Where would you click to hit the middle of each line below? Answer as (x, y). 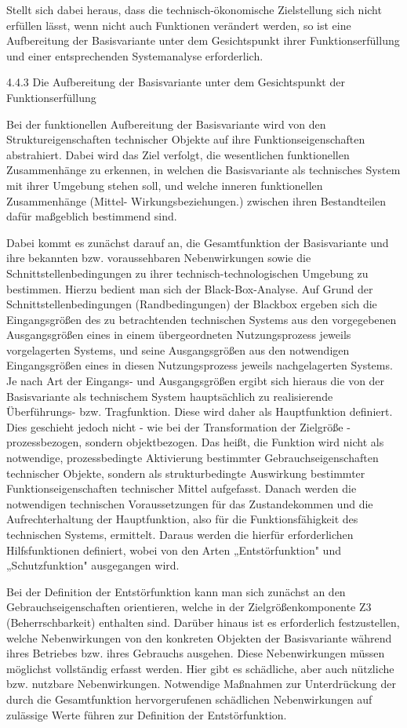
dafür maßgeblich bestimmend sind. (92, 216)
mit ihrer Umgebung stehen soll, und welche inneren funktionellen (165, 185)
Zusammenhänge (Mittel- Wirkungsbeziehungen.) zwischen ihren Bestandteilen (196, 200)
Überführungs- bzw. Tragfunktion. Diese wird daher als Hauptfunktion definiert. (200, 411)
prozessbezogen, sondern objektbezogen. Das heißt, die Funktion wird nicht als (195, 442)
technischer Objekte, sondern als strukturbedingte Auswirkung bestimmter (186, 473)
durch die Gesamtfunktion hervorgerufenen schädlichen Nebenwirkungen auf (189, 699)
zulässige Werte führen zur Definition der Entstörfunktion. (147, 714)
